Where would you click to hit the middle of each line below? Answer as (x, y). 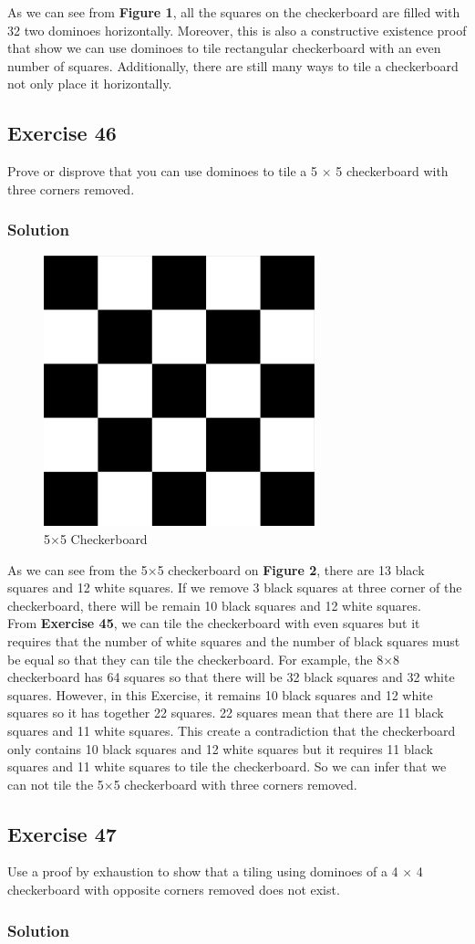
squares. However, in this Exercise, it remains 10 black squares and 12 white (220, 694)
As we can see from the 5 (77, 569)
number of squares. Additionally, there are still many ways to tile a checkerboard (233, 65)
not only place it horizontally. (90, 84)
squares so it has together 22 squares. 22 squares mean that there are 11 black (226, 713)
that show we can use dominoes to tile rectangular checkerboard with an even (224, 48)
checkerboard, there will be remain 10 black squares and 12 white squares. (214, 605)
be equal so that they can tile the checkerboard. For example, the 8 (196, 659)
